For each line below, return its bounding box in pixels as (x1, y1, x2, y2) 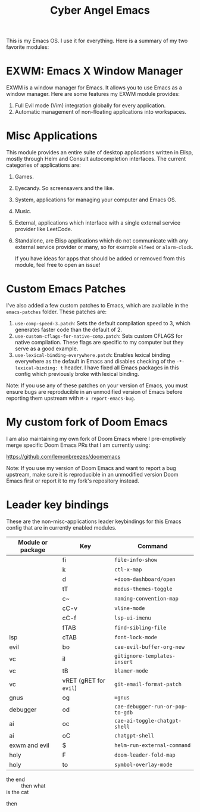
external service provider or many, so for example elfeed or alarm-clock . (14, 244, 193, 251)
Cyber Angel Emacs (49, 4, 151, 17)
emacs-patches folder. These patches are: (6, 308, 107, 315)
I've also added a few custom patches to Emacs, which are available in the (6, 302, 189, 309)
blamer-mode (114, 667, 148, 674)
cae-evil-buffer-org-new (114, 643, 185, 650)
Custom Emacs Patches (6, 282, 126, 295)
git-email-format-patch (114, 680, 182, 687)
